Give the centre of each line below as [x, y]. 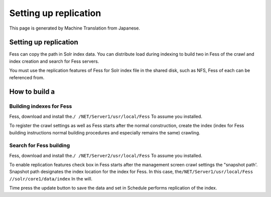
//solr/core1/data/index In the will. [51, 178]
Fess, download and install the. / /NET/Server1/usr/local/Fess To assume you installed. [106, 116]
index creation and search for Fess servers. [54, 61]
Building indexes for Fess [41, 106]
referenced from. [27, 77]
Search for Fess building [40, 145]
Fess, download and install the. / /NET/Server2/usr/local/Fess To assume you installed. [106, 155]
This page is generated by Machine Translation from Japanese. [75, 28]
